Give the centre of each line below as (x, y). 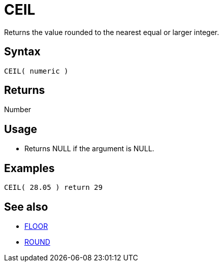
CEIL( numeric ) (36, 71)
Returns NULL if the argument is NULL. (89, 149)
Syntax (22, 52)
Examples (29, 168)
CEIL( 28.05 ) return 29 (53, 188)
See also (26, 207)
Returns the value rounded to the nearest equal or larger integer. (112, 32)
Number (18, 110)
